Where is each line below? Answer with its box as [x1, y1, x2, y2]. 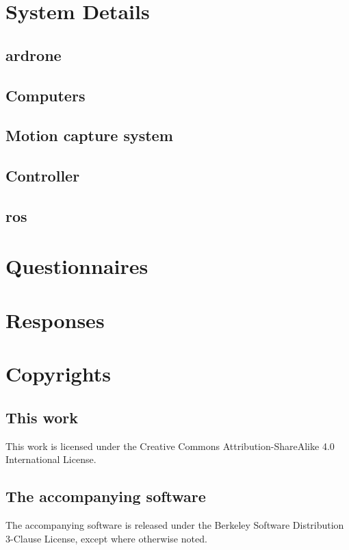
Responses [5, 305, 105, 334]
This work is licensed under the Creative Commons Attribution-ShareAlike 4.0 [5, 438, 335, 453]
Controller [5, 165, 80, 186]
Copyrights [5, 360, 111, 388]
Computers [5, 84, 86, 105]
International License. [5, 452, 96, 466]
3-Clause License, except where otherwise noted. [5, 531, 207, 545]
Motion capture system [5, 125, 173, 146]
